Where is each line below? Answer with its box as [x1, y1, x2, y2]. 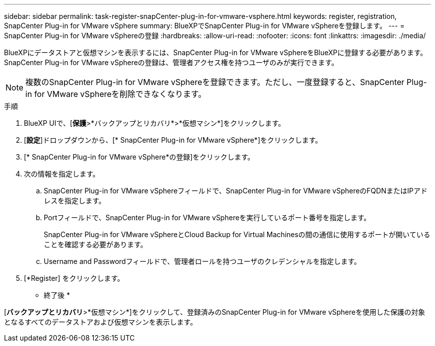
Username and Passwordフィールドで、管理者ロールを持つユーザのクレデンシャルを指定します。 [44, 257, 361, 265]
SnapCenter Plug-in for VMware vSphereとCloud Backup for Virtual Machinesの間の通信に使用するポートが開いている [44, 230, 431, 239]
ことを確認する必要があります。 [44, 240, 147, 249]
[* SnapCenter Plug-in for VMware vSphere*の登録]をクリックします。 [24, 153, 255, 161]
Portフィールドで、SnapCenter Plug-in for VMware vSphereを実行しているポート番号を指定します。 [44, 213, 371, 222]
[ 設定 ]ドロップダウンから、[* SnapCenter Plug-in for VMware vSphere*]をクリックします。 [24, 136, 322, 144]
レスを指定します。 [44, 196, 106, 205]
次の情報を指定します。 [24, 170, 100, 178]
